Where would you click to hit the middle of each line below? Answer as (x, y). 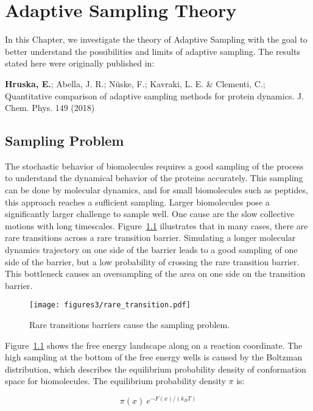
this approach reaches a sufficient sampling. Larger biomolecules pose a (137, 202)
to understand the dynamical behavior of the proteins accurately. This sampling (154, 178)
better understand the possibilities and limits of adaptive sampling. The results (153, 51)
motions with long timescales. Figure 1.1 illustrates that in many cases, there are (156, 225)
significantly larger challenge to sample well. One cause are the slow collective (150, 214)
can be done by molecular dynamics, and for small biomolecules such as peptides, (156, 190)
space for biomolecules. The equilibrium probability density (115, 381)
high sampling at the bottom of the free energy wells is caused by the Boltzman (154, 357)
